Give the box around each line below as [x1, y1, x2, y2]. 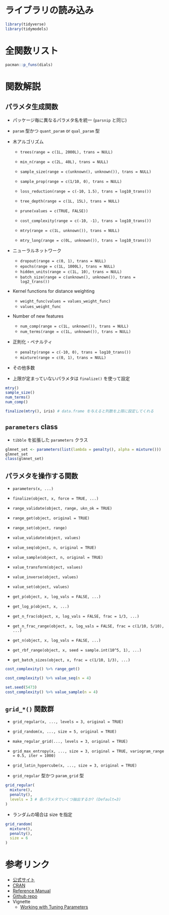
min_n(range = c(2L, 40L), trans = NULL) [20, 159, 108, 165]
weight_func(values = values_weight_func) [20, 298, 111, 304]
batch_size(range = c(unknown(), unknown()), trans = [20, 275, 136, 280]
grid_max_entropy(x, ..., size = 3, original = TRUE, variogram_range [12, 749, 164, 754]
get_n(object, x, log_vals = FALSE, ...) [12, 638, 101, 643]
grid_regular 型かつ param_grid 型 [12, 773, 84, 779]
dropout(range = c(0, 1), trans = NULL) [20, 258, 106, 263]
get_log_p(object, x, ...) [12, 604, 70, 609]
